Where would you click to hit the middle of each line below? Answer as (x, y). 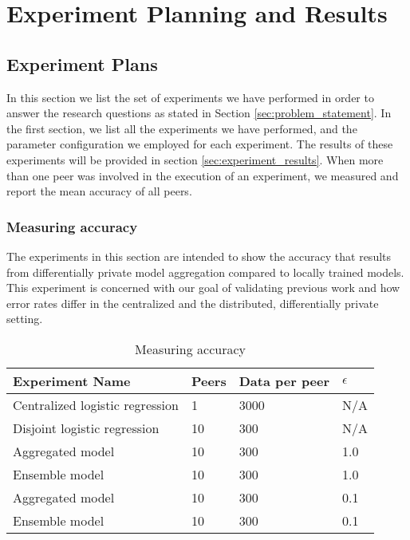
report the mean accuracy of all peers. (99, 191)
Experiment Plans (82, 63)
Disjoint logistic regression (86, 428)
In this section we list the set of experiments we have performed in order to (190, 97)
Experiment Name (72, 380)
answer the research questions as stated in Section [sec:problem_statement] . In (199, 113)
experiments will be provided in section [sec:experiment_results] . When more (195, 159)
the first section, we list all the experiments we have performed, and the (182, 128)
